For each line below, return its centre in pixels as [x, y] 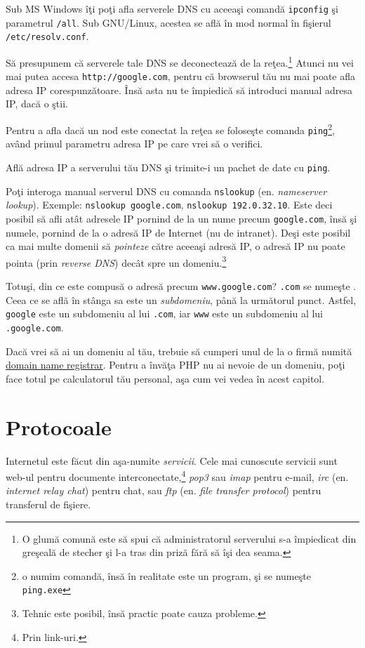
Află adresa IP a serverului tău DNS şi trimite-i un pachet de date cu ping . [168, 167]
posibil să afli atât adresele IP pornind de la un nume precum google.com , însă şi [181, 218]
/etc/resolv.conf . [47, 36]
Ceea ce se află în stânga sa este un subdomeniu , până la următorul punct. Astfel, [181, 299]
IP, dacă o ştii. [37, 104]
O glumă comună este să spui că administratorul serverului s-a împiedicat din [189, 538]
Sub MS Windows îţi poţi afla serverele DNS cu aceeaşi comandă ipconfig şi [172, 8]
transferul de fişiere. [48, 504]
